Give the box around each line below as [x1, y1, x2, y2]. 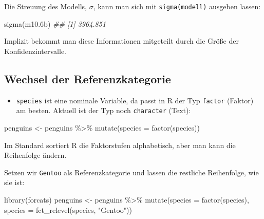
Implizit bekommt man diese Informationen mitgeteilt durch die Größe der [4, 35, 239, 46]
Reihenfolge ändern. [4, 150, 67, 160]
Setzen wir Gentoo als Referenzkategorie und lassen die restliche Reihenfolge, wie [4, 167, 259, 177]
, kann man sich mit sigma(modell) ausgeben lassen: [93, 1, 261, 11]
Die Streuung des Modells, [4, 1, 87, 11]
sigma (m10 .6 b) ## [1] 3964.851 [4, 18, 106, 29]
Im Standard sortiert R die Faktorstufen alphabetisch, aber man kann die [4, 139, 236, 150]
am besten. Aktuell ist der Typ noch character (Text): [16, 105, 191, 116]
